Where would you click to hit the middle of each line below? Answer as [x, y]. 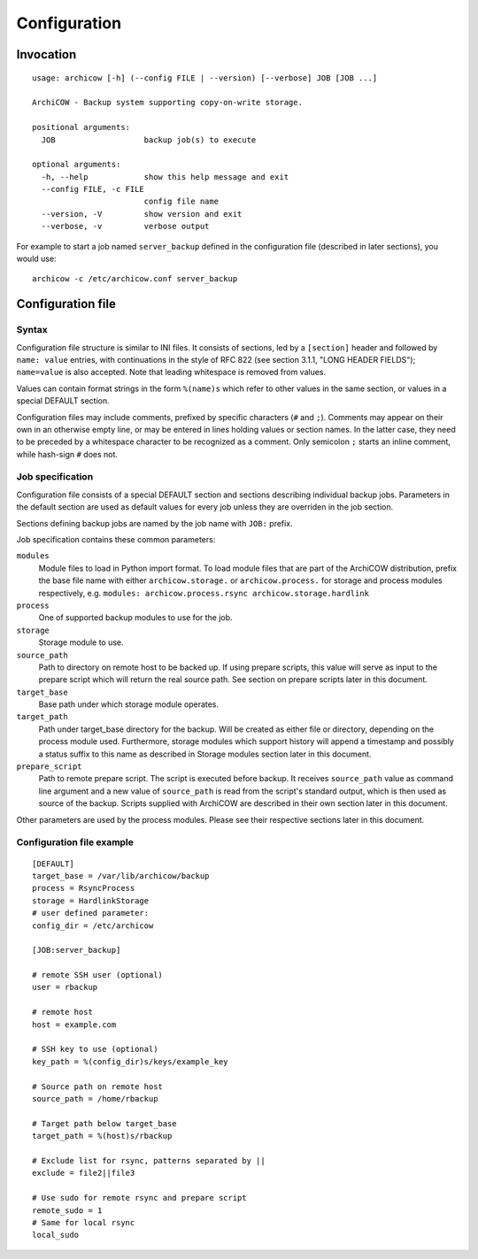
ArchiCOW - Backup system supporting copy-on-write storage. [167, 103]
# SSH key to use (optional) [95, 1049]
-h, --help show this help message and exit [165, 177]
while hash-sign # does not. [67, 454]
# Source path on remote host [98, 1086]
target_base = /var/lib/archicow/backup [121, 875]
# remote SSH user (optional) [98, 975]
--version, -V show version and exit [142, 214]
